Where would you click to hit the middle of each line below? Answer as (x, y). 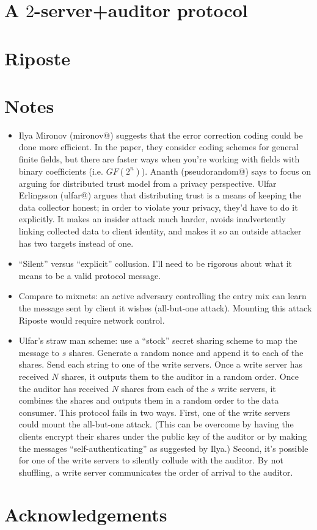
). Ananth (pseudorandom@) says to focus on (226, 171)
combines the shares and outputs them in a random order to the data (149, 400)
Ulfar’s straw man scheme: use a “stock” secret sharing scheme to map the (158, 340)
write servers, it (247, 388)
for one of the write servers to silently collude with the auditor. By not (151, 460)
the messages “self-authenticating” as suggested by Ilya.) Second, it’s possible (163, 448)
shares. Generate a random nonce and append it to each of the (186, 352)
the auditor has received (64, 388)
